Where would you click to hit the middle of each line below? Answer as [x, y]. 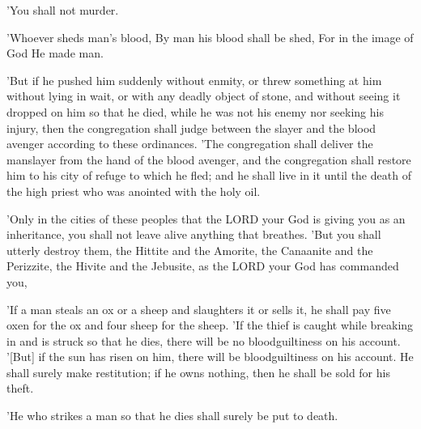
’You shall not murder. [63, 10]
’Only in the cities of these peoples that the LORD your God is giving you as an [206, 218]
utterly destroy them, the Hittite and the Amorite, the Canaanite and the [190, 250]
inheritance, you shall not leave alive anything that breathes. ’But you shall [194, 234]
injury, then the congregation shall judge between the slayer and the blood [191, 127]
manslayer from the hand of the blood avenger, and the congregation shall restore [209, 159]
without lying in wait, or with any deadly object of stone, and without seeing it [204, 96]
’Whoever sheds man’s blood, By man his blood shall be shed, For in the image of [210, 37]
